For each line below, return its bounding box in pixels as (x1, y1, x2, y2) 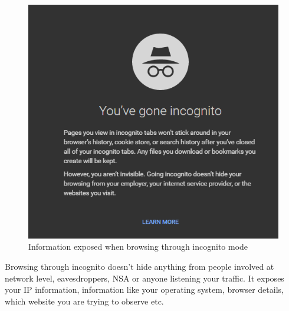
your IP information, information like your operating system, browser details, (5, 283, 284, 296)
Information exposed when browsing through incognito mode (28, 240, 248, 253)
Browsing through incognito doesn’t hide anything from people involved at (5, 260, 274, 272)
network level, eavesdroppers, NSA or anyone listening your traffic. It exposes (5, 272, 284, 284)
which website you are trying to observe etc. (5, 295, 164, 307)
